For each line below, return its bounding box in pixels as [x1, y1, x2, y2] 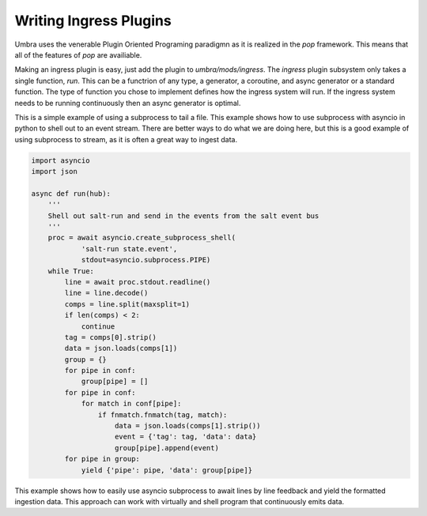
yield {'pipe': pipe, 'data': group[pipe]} [81, 465, 253, 474]
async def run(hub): [31, 189, 111, 198]
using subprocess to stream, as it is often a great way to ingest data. [14, 134, 237, 144]
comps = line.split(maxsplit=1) [64, 299, 190, 308]
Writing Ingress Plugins [14, 12, 172, 29]
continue [81, 322, 115, 331]
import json [31, 167, 78, 176]
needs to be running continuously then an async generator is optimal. [14, 98, 241, 107]
